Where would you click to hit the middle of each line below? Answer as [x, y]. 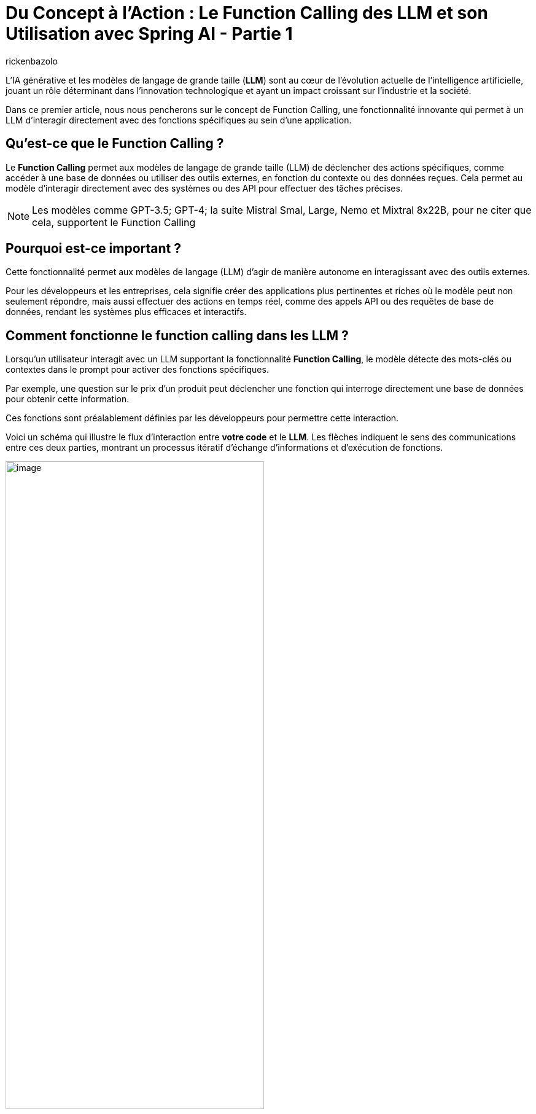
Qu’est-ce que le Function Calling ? [115, 144]
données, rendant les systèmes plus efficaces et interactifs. [126, 312]
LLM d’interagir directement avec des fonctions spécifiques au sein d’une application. [179, 120]
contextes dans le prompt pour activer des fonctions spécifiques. [137, 370]
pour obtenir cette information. [68, 399]
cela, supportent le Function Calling [114, 222]
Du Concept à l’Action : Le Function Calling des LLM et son [247, 13]
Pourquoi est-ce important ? [93, 249]
